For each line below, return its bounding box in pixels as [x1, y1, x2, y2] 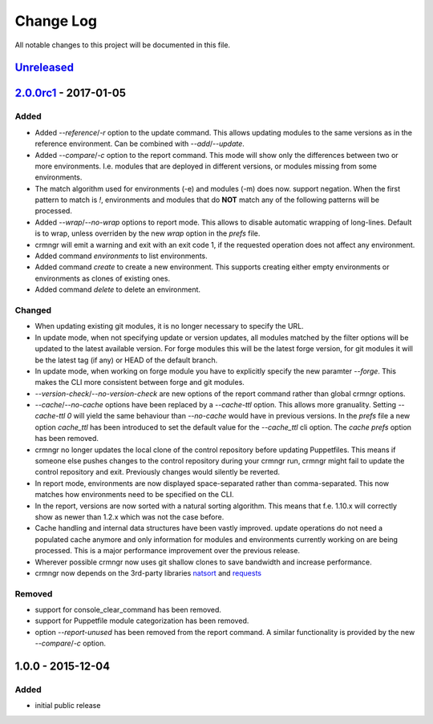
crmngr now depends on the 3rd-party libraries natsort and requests [34, 568, 262, 577]
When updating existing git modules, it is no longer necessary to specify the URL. [34, 322, 304, 331]
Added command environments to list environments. [34, 251, 208, 261]
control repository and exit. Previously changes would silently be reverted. [34, 467, 281, 477]
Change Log [14, 12, 98, 30]
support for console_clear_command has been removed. [34, 605, 222, 615]
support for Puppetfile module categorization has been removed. [34, 616, 249, 625]
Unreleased [14, 61, 75, 75]
